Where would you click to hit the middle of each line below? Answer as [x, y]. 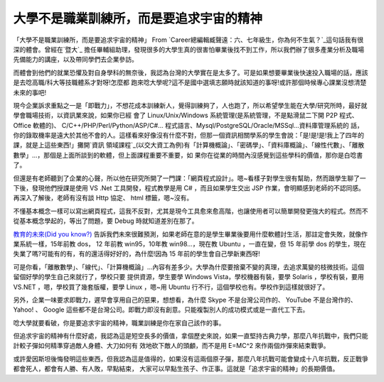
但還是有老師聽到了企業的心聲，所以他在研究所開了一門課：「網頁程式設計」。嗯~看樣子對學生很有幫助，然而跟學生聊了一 [190, 178]
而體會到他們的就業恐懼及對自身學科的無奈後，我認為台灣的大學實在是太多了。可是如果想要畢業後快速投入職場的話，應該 [191, 72]
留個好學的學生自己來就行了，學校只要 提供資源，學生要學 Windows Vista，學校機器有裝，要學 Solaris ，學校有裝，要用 [188, 277]
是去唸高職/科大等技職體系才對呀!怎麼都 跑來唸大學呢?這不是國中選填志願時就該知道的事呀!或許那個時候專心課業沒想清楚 [190, 82]
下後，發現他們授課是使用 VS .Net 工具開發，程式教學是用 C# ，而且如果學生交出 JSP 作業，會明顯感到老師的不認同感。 [189, 188]
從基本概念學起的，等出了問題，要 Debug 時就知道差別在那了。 [106, 221]
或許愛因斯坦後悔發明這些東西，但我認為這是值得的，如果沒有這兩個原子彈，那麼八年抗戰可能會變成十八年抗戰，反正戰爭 [191, 359]
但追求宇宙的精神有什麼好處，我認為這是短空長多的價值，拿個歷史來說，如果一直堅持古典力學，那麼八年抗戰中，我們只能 [191, 336]
